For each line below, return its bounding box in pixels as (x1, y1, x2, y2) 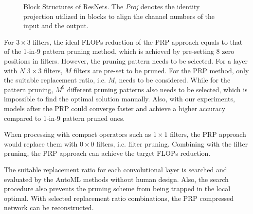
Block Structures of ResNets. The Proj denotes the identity (23, 1, 200, 11)
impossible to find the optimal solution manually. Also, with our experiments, (4, 94, 235, 104)
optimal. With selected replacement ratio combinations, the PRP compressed (4, 193, 234, 203)
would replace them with (4, 138, 78, 148)
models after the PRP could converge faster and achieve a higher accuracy (4, 103, 226, 113)
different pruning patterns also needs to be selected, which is (67, 84, 248, 94)
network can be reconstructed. (4, 202, 94, 213)
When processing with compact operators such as (4, 129, 151, 139)
